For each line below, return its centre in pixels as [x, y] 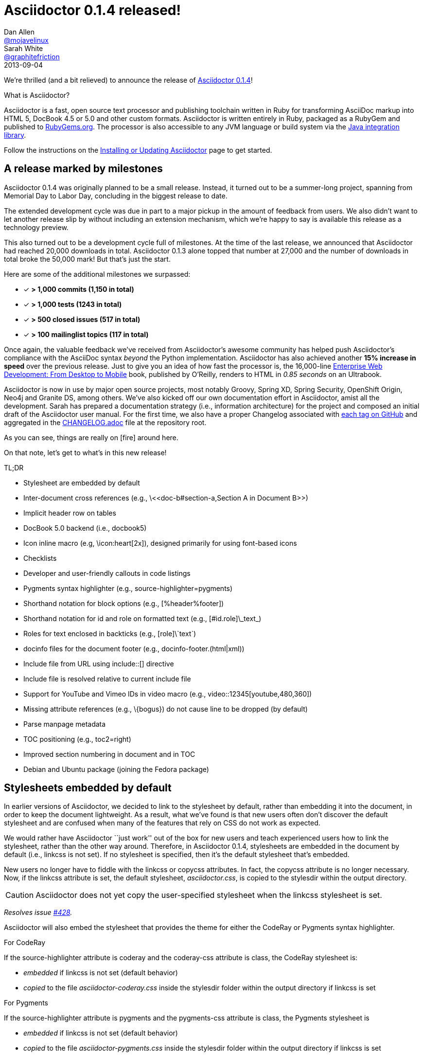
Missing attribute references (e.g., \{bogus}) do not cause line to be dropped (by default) [166, 709]
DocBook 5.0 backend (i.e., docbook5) [85, 528]
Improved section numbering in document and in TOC [109, 754]
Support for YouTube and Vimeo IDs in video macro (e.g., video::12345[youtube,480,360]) [168, 694]
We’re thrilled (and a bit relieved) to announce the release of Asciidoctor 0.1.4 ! [128, 80]
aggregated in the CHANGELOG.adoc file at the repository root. [105, 422]
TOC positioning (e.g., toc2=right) [77, 739]
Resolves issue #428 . [38, 913]
